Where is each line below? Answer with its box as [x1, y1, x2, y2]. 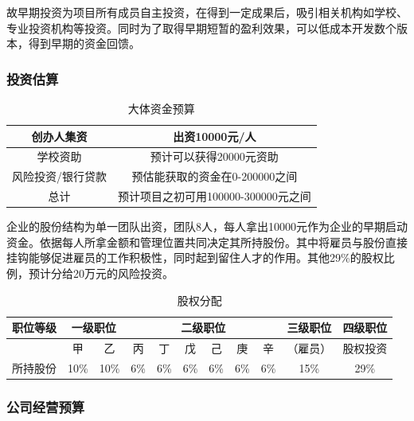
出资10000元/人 [173, 127, 256, 144]
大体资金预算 [127, 100, 195, 116]
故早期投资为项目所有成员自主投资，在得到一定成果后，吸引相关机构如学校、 [6, 4, 408, 20]
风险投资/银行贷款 [12, 168, 107, 185]
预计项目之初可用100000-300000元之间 [118, 188, 311, 205]
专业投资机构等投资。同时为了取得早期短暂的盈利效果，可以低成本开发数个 [6, 19, 396, 36]
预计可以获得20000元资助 [150, 148, 279, 165]
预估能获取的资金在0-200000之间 [131, 168, 298, 185]
